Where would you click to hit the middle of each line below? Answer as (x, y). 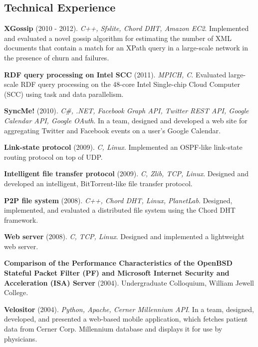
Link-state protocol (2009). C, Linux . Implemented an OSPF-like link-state (123, 147)
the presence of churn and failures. (57, 57)
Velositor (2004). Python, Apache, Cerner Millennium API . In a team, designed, (129, 309)
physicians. (21, 338)
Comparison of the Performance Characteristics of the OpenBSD (118, 263)
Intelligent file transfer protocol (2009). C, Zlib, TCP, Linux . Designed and (127, 173)
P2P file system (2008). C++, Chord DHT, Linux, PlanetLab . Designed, (118, 200)
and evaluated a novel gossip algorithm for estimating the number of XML (118, 38)
